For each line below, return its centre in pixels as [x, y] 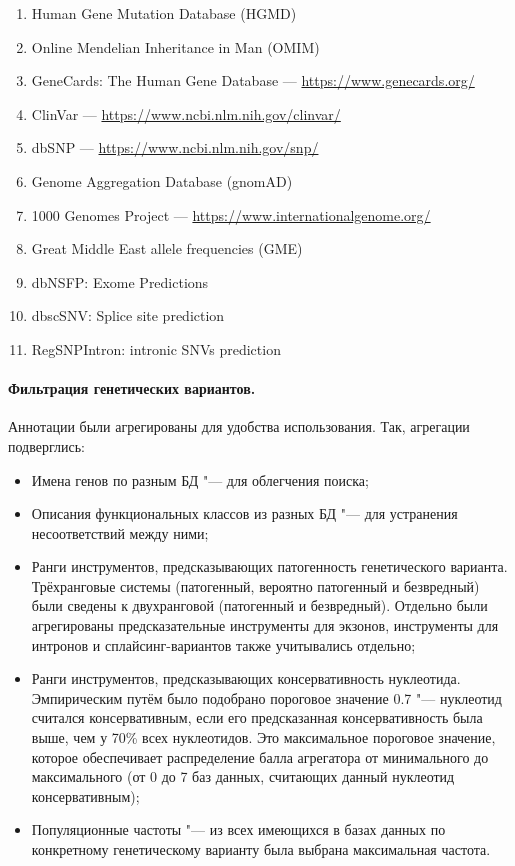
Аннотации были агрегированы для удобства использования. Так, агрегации [239, 426]
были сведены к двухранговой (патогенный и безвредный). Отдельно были [259, 605]
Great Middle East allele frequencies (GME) [167, 248]
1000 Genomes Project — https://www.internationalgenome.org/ [231, 214]
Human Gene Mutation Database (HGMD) [164, 13]
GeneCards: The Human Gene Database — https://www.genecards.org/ [253, 80]
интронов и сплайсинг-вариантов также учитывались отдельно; [223, 644]
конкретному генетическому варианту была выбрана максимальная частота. [261, 849]
